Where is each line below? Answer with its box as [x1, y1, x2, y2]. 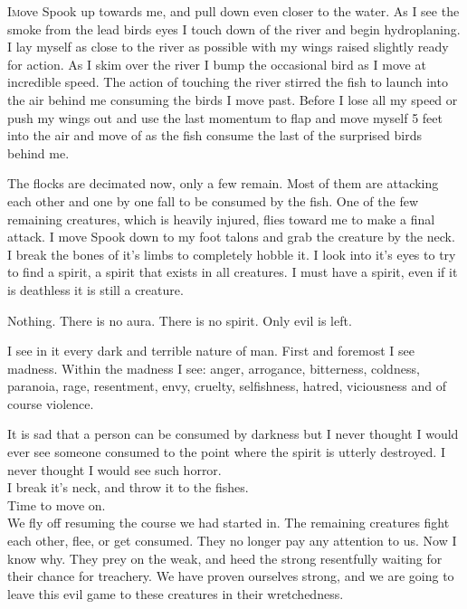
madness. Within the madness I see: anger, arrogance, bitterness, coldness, [7, 358, 420, 377]
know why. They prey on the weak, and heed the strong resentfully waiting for [7, 548, 443, 567]
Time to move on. [7, 495, 106, 514]
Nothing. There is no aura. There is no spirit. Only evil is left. [7, 310, 352, 329]
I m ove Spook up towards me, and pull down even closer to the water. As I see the [7, 2, 460, 20]
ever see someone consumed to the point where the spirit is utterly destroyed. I [7, 442, 445, 462]
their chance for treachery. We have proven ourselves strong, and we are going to [7, 566, 454, 585]
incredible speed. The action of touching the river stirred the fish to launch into [7, 72, 448, 91]
